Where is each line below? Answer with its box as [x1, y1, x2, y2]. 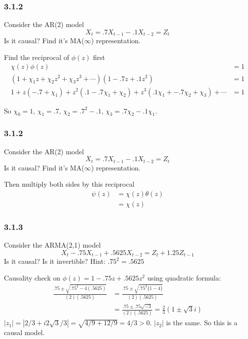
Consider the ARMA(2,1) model [4, 240, 101, 250]
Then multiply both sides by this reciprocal [4, 179, 135, 189]
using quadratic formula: [147, 272, 221, 282]
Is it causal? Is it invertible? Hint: [4, 256, 106, 266]
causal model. [4, 327, 45, 338]
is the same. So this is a [166, 317, 238, 328]
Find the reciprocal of [4, 52, 69, 62]
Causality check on [4, 272, 60, 282]
